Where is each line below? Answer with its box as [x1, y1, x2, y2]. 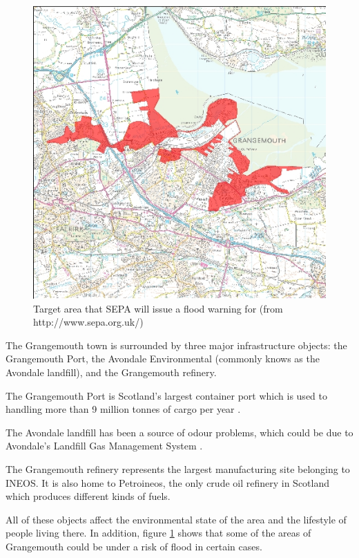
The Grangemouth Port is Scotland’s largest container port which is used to [6, 388, 327, 402]
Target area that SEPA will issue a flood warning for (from [33, 301, 283, 315]
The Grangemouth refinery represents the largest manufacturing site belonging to [6, 461, 350, 476]
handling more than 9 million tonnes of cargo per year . [6, 402, 241, 416]
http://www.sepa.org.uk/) [33, 315, 144, 329]
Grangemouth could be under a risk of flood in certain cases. [6, 539, 262, 553]
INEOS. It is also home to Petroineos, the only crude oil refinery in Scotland [6, 475, 330, 490]
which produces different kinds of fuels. [6, 489, 171, 503]
